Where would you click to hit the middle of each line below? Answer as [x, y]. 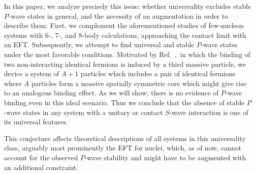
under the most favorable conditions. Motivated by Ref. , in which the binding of [127, 54]
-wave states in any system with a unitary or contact [83, 112]
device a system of [32, 73]
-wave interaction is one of [209, 112]
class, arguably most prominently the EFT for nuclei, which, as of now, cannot [123, 148]
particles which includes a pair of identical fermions [158, 73]
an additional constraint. [41, 167]
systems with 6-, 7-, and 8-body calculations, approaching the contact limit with [125, 35]
